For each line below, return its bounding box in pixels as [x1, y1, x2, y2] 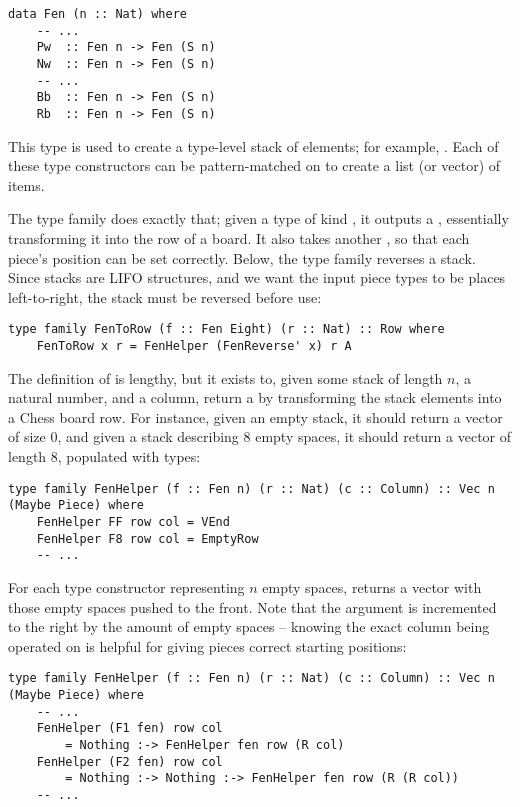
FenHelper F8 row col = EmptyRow [36, 531, 259, 546]
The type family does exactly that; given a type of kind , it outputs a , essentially [8, 208, 509, 229]
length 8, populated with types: [8, 446, 201, 467]
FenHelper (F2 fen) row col [36, 754, 223, 769]
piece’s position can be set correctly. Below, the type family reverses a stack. [8, 247, 476, 268]
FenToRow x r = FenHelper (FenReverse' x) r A [36, 339, 352, 353]
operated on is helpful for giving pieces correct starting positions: [8, 635, 407, 656]
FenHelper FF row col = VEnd [36, 514, 230, 529]
